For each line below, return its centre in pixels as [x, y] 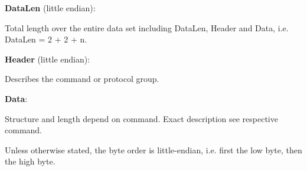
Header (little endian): [48, 59]
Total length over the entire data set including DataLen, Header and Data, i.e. [147, 27]
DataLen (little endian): [50, 8]
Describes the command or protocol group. [82, 79]
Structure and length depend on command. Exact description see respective [141, 118]
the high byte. [30, 161]
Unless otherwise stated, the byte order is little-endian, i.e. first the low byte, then [153, 149]
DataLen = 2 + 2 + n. [46, 39]
